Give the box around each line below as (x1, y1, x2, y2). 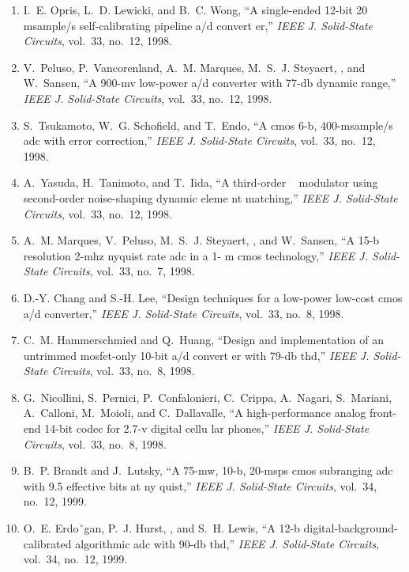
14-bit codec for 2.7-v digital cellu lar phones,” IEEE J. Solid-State (44, 420, 370, 437)
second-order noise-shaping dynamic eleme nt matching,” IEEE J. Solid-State (23, 189, 398, 206)
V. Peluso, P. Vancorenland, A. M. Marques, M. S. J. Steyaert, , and (23, 59, 366, 75)
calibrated (23, 535, 72, 551)
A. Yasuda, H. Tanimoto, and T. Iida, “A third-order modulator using (23, 174, 378, 191)
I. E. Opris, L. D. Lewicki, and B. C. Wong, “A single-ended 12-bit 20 (23, 2, 368, 17)
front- (370, 404, 397, 421)
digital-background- (303, 520, 398, 536)
